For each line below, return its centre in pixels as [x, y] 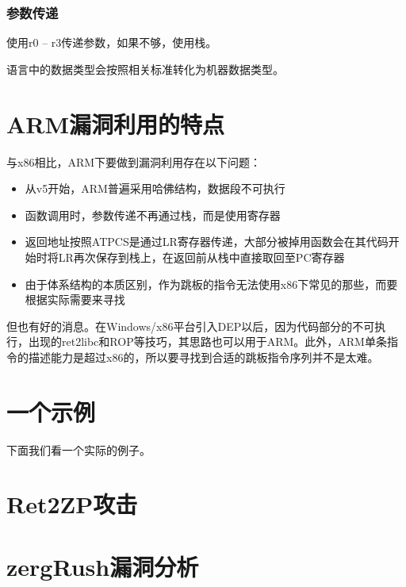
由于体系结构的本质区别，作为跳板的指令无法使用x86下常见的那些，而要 [211, 284]
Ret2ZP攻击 [72, 504]
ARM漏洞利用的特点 [116, 123]
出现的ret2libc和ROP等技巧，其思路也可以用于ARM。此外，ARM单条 [207, 341]
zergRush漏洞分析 [103, 566]
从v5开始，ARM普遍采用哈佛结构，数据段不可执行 [155, 188]
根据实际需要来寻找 [75, 299]
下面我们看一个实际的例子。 [79, 449]
